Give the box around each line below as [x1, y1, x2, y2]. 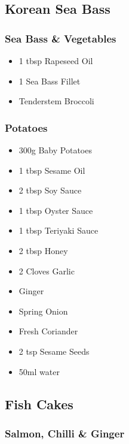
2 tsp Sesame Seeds [19, 345, 90, 357]
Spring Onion [19, 304, 68, 317]
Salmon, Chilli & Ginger [5, 425, 125, 440]
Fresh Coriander [19, 325, 78, 337]
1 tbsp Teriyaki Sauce [19, 224, 99, 237]
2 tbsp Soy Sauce [19, 184, 82, 197]
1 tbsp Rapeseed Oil [19, 55, 93, 67]
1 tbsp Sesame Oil [19, 164, 85, 176]
